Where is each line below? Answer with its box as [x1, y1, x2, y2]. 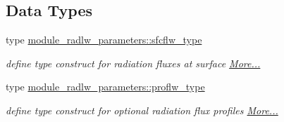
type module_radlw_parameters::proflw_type [6, 79, 205, 94]
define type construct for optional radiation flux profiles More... [6, 102, 278, 117]
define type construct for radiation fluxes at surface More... [6, 55, 261, 70]
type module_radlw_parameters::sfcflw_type [6, 32, 202, 47]
